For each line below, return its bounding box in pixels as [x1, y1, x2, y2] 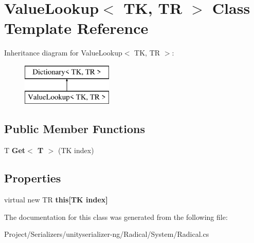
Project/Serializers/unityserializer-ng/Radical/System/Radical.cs [4, 229, 209, 239]
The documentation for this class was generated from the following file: [4, 211, 228, 222]
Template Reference [4, 17, 149, 39]
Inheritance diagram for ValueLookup [4, 47, 122, 58]
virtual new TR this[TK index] [4, 194, 108, 205]
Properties [4, 170, 61, 186]
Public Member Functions [4, 121, 145, 137]
